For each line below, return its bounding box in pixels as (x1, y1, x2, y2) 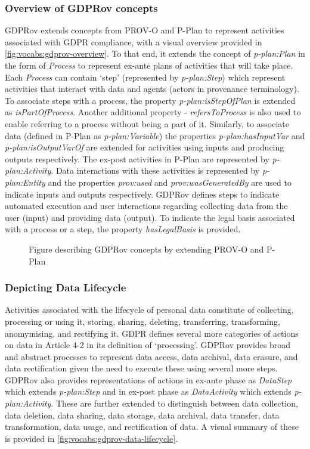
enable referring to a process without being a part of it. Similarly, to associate (5, 117, 289, 130)
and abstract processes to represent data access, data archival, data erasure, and (5, 350, 298, 362)
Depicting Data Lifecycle (5, 280, 126, 295)
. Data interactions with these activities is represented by (51, 164, 260, 177)
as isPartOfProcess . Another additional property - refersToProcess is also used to (5, 106, 301, 118)
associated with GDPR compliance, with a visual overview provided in (5, 35, 262, 48)
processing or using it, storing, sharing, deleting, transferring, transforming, (5, 315, 280, 327)
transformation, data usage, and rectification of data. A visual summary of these (5, 420, 299, 433)
